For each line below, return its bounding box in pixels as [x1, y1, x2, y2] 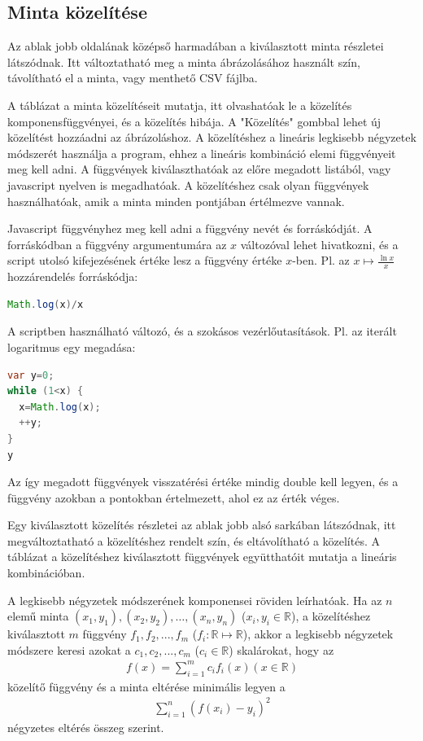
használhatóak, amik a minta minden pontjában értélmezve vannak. [7, 192, 345, 209]
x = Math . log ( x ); [19, 401, 101, 413]
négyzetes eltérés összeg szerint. [7, 718, 164, 735]
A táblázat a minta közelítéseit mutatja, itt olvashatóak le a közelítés [7, 96, 352, 113]
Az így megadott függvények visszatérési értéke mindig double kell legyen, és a [7, 473, 399, 490]
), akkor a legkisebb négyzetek [242, 625, 394, 642]
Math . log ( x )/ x [7, 298, 84, 310]
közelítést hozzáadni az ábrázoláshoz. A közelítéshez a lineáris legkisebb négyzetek [7, 129, 416, 146]
